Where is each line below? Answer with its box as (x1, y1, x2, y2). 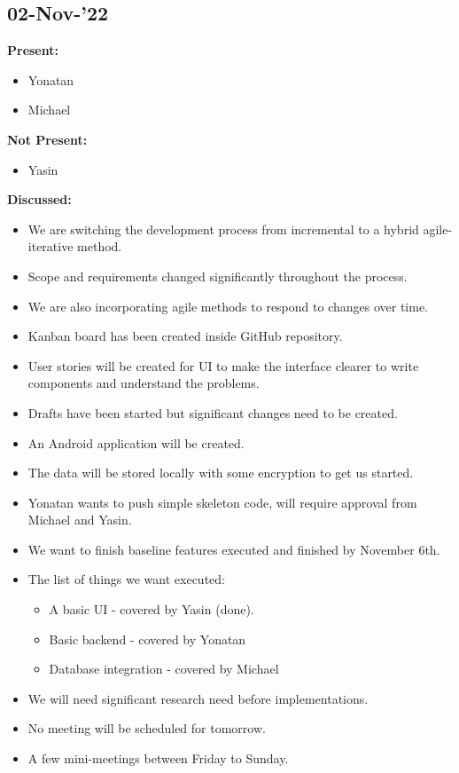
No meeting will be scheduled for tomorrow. (27, 719, 266, 738)
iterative (27, 237, 74, 256)
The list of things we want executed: (27, 570, 225, 588)
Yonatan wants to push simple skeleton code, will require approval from (27, 493, 417, 511)
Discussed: (7, 190, 72, 209)
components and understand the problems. (27, 374, 260, 392)
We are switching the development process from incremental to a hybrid (27, 219, 419, 238)
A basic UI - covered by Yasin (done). (49, 600, 254, 619)
